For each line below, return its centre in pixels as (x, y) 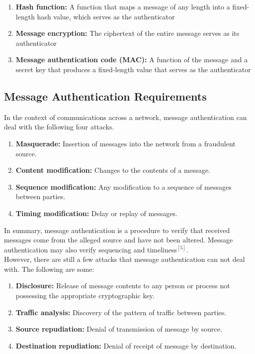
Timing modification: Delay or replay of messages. (96, 213)
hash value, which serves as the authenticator (106, 16)
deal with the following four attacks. (59, 127)
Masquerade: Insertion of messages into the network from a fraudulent (126, 143)
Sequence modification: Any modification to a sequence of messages (124, 186)
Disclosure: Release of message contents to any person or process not (123, 286)
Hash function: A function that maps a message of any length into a (123, 6)
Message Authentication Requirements (105, 96)
